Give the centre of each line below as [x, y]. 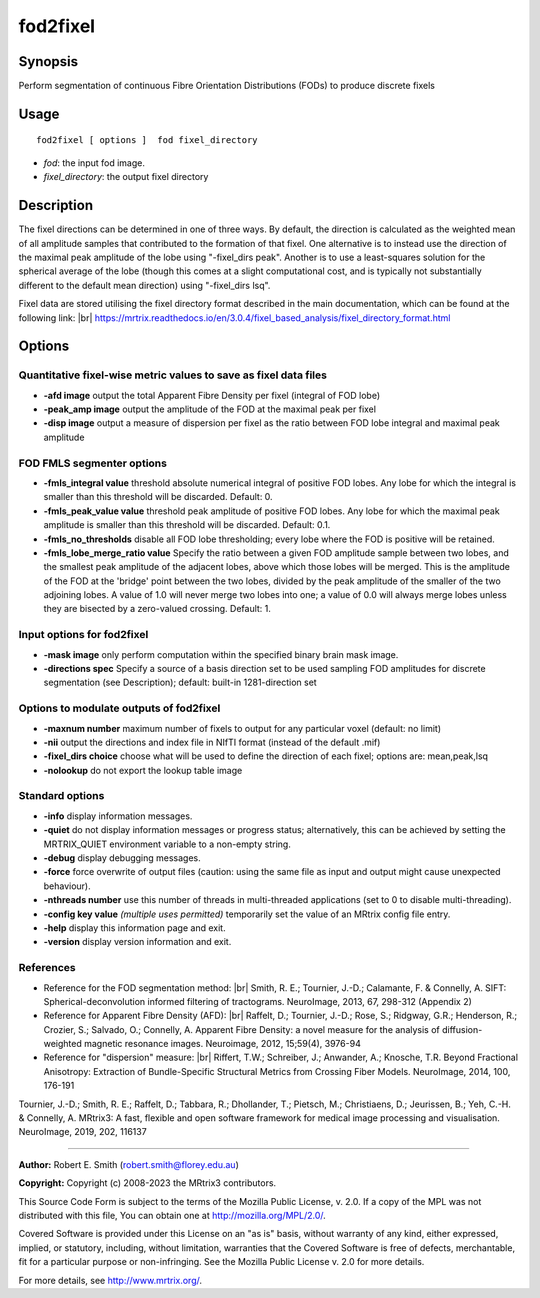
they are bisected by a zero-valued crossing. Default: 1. [157, 609]
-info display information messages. [118, 816]
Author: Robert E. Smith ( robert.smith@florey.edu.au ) [128, 1164]
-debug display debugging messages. [122, 858]
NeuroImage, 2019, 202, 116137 [82, 1132]
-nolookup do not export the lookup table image [143, 770]
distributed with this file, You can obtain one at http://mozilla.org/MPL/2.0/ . [172, 1215]
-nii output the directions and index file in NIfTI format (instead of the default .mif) [212, 742]
